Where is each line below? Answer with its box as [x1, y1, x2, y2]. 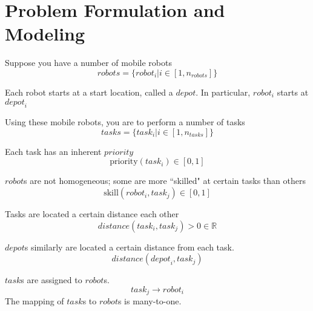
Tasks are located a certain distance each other [5, 208, 179, 220]
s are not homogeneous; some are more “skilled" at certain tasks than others [24, 174, 306, 187]
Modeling [5, 21, 85, 46]
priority [110, 157, 138, 166]
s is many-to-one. [117, 295, 182, 307]
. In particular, [196, 85, 251, 98]
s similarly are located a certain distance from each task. [24, 240, 234, 253]
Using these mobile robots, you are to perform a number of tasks [5, 116, 245, 128]
